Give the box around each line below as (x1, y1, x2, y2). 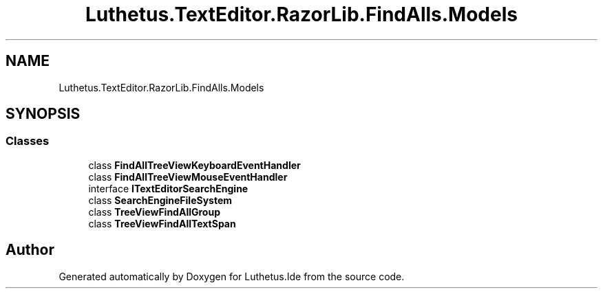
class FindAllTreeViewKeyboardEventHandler (88, 159, 301, 171)
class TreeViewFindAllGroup (88, 205, 220, 218)
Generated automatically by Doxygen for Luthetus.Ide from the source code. (59, 270, 405, 282)
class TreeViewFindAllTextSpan (88, 217, 236, 229)
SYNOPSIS (6, 105, 81, 123)
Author (6, 241, 54, 259)
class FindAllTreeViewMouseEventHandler (88, 170, 288, 183)
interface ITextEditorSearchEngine (88, 182, 248, 194)
